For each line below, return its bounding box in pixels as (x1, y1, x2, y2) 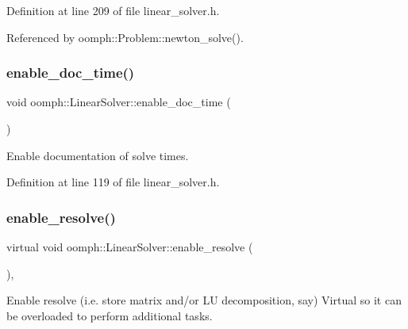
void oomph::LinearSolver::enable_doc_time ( (6, 94, 231, 110)
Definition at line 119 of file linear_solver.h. (6, 174, 220, 190)
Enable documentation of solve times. (6, 147, 189, 163)
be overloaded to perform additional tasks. (6, 307, 213, 323)
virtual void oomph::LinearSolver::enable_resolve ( (6, 239, 253, 254)
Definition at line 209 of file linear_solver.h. (6, 2, 220, 18)
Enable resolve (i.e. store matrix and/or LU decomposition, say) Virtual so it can (6, 292, 402, 308)
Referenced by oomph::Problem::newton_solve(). (6, 29, 244, 45)
